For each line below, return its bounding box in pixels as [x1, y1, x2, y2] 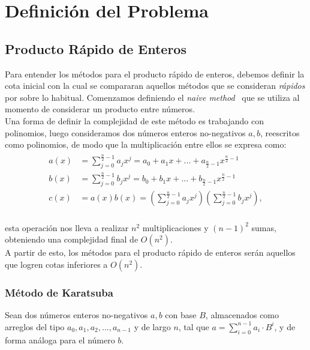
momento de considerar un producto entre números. [5, 103, 195, 115]
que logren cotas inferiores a [5, 258, 108, 270]
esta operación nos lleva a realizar [5, 221, 129, 234]
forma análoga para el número [5, 333, 115, 346]
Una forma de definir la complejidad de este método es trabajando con [5, 114, 264, 127]
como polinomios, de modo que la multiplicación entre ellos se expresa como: [5, 138, 287, 151]
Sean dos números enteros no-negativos [5, 309, 148, 321]
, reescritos [260, 126, 300, 139]
